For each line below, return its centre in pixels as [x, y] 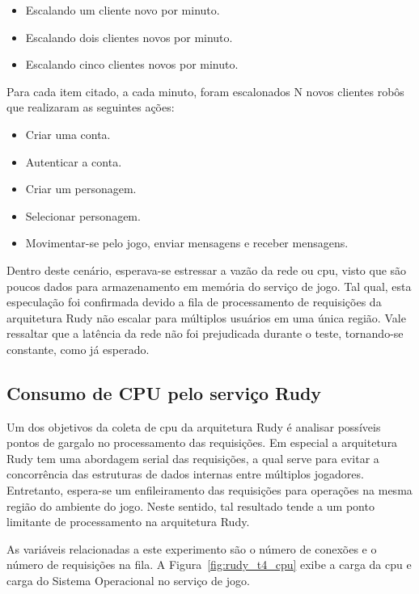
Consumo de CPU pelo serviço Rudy [164, 392]
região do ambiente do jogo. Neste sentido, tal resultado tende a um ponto [190, 506]
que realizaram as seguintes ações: [91, 107]
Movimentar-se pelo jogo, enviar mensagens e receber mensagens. [187, 243]
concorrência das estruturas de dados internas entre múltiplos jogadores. [185, 474]
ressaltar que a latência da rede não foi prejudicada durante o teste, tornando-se [205, 333]
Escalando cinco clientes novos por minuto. [132, 64]
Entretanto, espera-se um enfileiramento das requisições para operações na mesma [209, 490]
